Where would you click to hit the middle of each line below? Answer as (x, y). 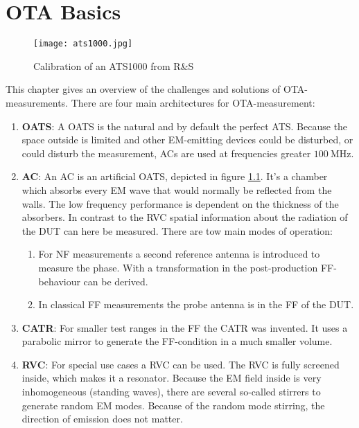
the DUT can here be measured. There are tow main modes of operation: (177, 230)
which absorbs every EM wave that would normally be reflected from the (177, 189)
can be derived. (116, 281)
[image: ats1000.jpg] (83, 44)
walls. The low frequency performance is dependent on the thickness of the (180, 203)
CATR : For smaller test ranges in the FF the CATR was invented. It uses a (185, 327)
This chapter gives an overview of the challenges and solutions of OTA (155, 89)
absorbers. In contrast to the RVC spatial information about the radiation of (185, 217)
